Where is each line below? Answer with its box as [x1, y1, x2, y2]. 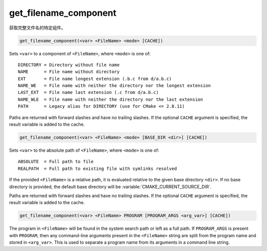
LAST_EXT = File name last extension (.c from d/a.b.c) [18, 89, 159, 95]
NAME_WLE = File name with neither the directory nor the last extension [18, 96, 203, 102]
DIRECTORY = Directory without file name [18, 62, 120, 68]
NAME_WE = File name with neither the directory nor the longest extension [18, 83, 211, 88]
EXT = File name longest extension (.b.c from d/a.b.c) [18, 76, 172, 82]
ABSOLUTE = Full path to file [18, 159, 94, 165]
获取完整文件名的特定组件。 [9, 25, 66, 31]
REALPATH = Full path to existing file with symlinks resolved [18, 166, 178, 171]
